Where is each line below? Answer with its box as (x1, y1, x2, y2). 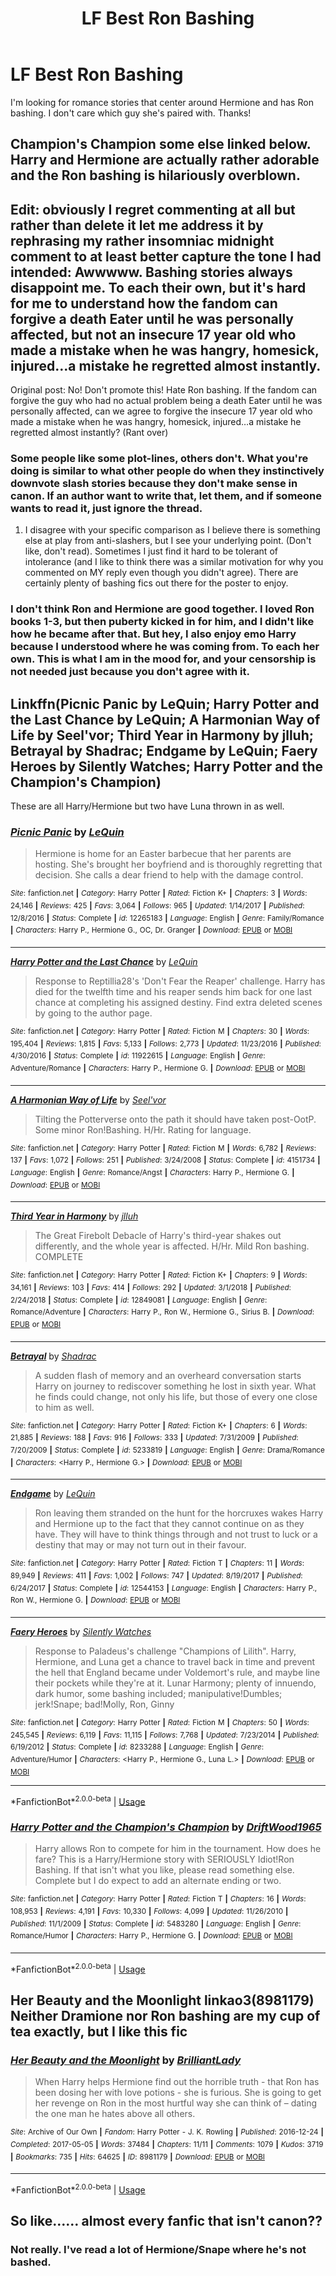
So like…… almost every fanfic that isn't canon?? (10, 2213, 323, 2230)
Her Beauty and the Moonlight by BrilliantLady (10, 2053, 242, 2067)
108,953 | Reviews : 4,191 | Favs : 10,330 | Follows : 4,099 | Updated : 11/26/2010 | (10, 1907, 289, 1917)
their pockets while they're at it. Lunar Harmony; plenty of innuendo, (34, 1677, 317, 1689)
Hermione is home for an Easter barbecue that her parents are (34, 848, 292, 860)
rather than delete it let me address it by (10, 217, 264, 234)
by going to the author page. (34, 1007, 153, 1019)
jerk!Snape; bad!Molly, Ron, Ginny (34, 1698, 175, 1710)
